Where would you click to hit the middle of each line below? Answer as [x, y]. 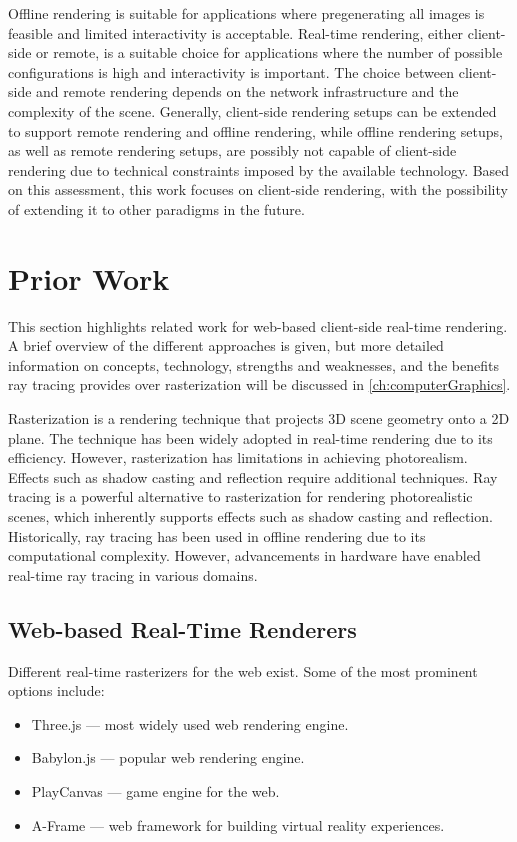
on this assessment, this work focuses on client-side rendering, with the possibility [258, 189]
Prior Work [89, 277]
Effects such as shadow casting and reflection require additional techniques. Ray [253, 476]
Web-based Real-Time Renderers [182, 628]
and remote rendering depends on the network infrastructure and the [247, 91]
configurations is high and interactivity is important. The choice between [231, 71]
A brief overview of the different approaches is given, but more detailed [226, 345]
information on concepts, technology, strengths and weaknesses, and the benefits [254, 364]
